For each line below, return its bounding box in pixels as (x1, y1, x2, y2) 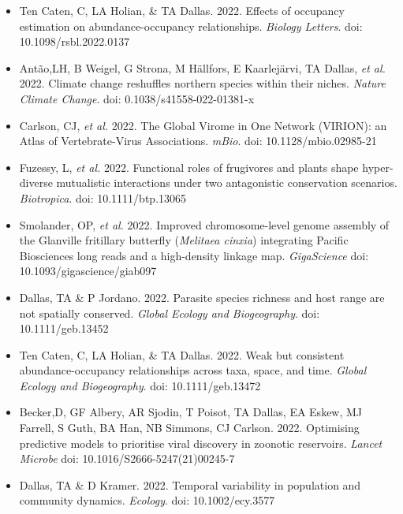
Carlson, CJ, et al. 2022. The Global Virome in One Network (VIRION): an (19, 117, 387, 133)
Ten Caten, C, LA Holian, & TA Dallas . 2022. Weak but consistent (19, 346, 345, 363)
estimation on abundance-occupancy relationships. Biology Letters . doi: (19, 17, 363, 34)
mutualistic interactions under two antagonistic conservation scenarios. (56, 174, 397, 191)
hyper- (362, 158, 394, 175)
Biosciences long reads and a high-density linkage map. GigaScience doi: (19, 247, 369, 263)
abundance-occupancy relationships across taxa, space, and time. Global (19, 362, 367, 378)
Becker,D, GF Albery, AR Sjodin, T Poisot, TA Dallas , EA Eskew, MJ (19, 404, 363, 420)
